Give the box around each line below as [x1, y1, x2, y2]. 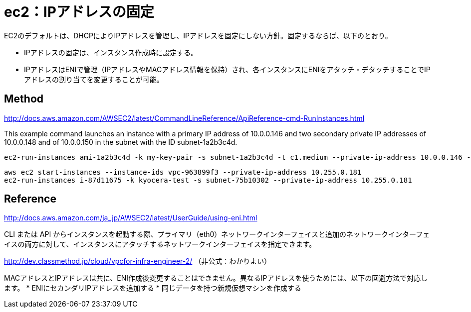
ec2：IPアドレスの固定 [4, 3, 154, 20]
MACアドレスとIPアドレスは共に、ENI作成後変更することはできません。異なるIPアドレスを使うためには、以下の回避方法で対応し [4, 274, 428, 283]
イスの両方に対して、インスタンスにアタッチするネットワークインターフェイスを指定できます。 [4, 240, 316, 249]
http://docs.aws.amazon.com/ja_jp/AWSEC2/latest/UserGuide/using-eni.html [4, 213, 257, 222]
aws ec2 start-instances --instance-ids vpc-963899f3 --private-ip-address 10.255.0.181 [4, 168, 362, 176]
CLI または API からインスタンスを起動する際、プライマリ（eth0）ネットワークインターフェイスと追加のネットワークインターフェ [4, 230, 430, 239]
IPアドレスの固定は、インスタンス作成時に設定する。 [24, 48, 198, 57]
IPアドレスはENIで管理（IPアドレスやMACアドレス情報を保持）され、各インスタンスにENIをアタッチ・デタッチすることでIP [24, 65, 431, 74]
